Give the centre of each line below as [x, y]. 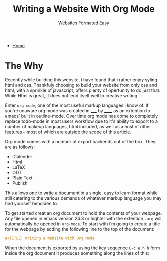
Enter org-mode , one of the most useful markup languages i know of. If [77, 105]
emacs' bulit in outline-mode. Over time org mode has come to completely [82, 116]
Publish [20, 183]
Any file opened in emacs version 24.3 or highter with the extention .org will [83, 218]
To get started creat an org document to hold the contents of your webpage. [84, 213]
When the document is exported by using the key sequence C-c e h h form [83, 248]
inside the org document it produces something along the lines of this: [77, 253]
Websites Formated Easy [84, 23]
